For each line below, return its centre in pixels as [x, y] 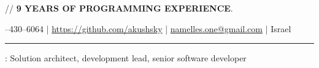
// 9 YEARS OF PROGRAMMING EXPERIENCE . [119, 8]
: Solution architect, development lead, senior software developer [126, 58]
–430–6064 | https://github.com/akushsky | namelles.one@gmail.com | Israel [148, 28]
